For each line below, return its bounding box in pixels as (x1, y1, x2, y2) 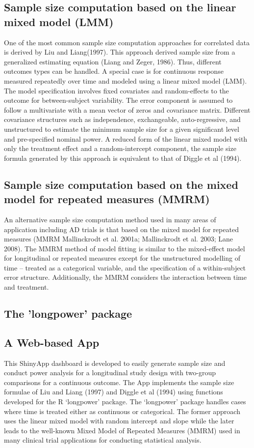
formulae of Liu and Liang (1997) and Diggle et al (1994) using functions (4, 387, 223, 397)
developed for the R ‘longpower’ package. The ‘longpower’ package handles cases (4, 396, 246, 407)
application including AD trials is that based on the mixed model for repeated (4, 224, 239, 234)
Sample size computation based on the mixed (4, 177, 238, 192)
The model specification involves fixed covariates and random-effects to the (4, 85, 229, 95)
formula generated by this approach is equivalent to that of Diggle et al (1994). (4, 152, 242, 163)
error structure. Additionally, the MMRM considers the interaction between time (4, 272, 247, 282)
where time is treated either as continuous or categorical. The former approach (4, 406, 240, 416)
